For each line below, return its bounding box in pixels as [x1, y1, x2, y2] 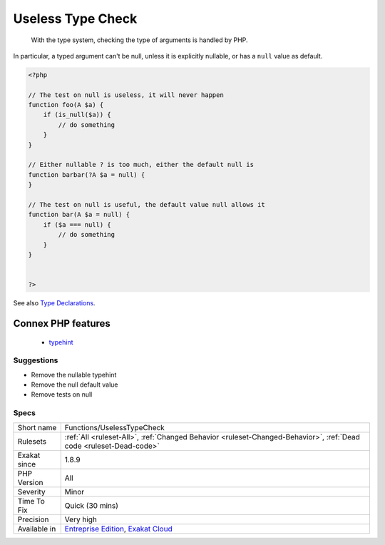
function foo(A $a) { [28, 101, 104, 109]
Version [17, 477, 43, 487]
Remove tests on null [31, 390, 93, 399]
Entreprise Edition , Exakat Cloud [64, 524, 173, 534]
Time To [17, 496, 46, 506]
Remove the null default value [31, 380, 118, 389]
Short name [17, 422, 57, 432]
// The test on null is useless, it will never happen [28, 91, 224, 99]
